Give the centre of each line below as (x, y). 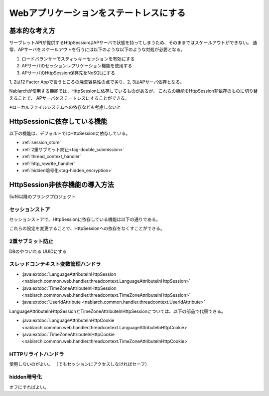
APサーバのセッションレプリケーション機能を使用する (77, 66)
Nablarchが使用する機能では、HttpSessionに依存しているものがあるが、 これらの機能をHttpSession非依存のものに (127, 91)
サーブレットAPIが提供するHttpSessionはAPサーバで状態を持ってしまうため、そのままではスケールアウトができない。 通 (133, 43)
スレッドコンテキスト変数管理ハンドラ (55, 264)
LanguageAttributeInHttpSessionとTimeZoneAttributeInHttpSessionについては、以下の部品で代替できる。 (118, 311)
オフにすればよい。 (29, 387)
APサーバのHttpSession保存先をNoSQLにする (68, 73)
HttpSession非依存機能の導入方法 (62, 185)
